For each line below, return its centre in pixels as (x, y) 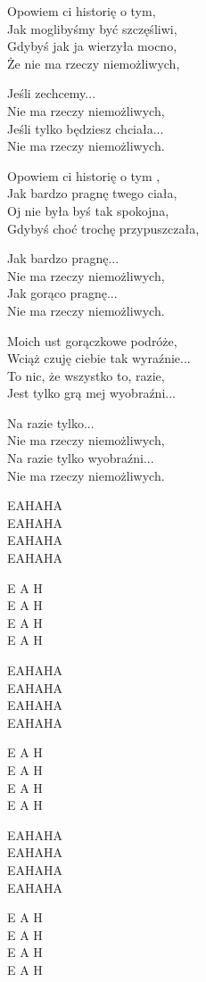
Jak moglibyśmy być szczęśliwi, (92, 28)
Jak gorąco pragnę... (62, 293)
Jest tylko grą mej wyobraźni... (91, 393)
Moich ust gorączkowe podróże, (92, 340)
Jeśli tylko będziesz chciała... (86, 128)
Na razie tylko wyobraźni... (81, 458)
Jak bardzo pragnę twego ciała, (92, 193)
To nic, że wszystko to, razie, (86, 375)
